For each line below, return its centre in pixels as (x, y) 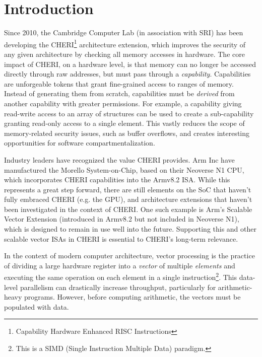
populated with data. (37, 306)
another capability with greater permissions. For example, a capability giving (123, 103)
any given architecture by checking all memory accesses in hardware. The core (124, 54)
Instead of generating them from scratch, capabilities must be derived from (119, 93)
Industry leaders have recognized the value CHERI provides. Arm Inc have (119, 159)
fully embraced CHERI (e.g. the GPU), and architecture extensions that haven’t (128, 199)
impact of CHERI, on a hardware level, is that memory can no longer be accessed (130, 64)
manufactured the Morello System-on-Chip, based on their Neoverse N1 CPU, (124, 169)
